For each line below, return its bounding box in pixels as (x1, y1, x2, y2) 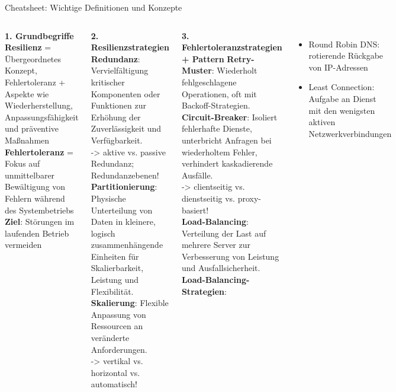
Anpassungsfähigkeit (5, 110, 79, 123)
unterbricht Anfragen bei (181, 133, 272, 146)
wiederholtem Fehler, (181, 145, 257, 158)
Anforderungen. (91, 343, 147, 355)
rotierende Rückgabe (308, 49, 384, 62)
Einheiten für (91, 250, 139, 262)
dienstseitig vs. (181, 192, 235, 204)
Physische (91, 192, 126, 204)
